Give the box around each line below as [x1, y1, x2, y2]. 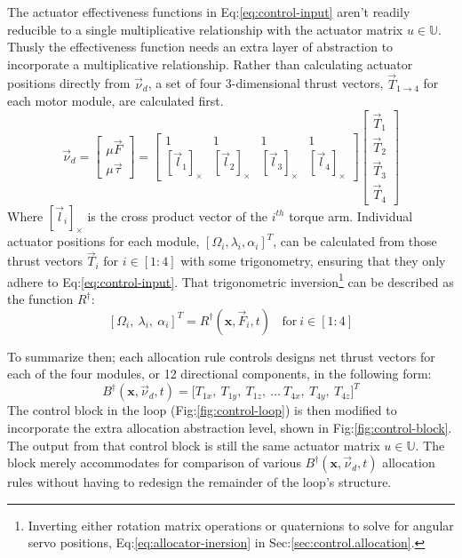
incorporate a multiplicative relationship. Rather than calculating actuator [7, 54, 413, 73]
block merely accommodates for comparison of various [7, 453, 301, 472]
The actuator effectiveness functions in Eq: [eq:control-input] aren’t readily [7, 3, 410, 20]
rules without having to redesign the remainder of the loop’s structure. [7, 473, 392, 491]
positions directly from [7, 74, 131, 92]
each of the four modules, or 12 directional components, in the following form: [7, 364, 432, 383]
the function [7, 290, 74, 308]
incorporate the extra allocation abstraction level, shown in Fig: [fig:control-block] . [7, 418, 452, 436]
